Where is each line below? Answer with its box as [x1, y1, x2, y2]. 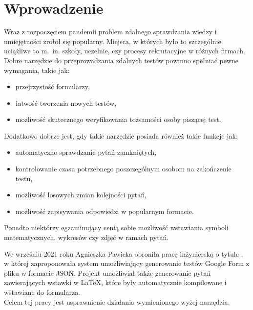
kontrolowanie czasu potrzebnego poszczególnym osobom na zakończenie [15, 164, 232, 174]
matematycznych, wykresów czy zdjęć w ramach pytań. [4, 232, 169, 242]
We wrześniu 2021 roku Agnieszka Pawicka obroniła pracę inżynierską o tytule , [4, 248, 243, 259]
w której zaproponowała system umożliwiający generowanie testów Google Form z [4, 258, 249, 268]
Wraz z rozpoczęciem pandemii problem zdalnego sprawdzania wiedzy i [4, 26, 217, 37]
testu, [15, 173, 33, 183]
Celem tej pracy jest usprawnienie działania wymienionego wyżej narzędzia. [4, 296, 230, 307]
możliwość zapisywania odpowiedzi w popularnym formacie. [15, 206, 194, 216]
